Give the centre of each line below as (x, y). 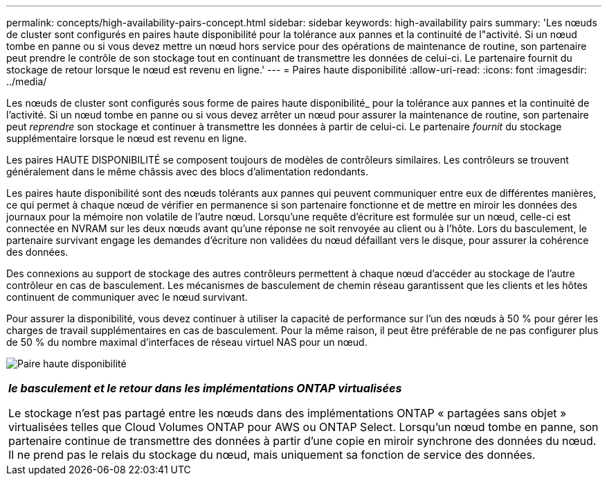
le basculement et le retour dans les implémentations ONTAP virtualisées (205, 388)
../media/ (27, 81)
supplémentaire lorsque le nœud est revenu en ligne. (127, 138)
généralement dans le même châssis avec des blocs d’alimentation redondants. (187, 172)
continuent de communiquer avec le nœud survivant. (127, 297)
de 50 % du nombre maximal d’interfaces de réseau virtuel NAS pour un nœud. (187, 342)
